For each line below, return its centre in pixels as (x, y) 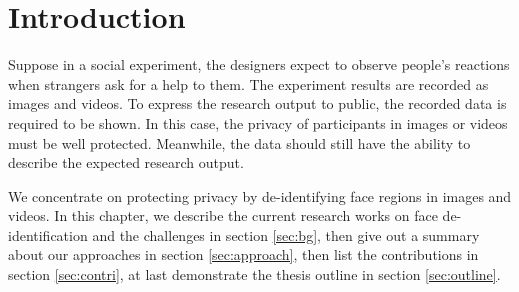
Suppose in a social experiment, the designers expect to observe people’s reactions (259, 64)
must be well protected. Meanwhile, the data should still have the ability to (239, 142)
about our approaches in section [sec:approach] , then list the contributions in (243, 254)
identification (48, 234)
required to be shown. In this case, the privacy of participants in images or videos (258, 122)
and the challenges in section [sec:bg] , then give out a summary (286, 234)
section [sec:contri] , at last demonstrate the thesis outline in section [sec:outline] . (254, 274)
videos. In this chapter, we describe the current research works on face (223, 215)
